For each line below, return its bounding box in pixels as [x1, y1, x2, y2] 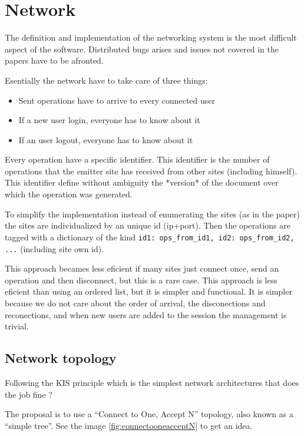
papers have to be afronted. [5, 54, 104, 67]
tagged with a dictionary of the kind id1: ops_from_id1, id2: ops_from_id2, [5, 230, 295, 243]
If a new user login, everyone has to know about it [18, 114, 200, 126]
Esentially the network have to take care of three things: [5, 74, 208, 86]
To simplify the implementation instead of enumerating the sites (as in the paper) [5, 207, 300, 220]
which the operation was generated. [5, 188, 133, 200]
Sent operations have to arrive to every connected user [18, 94, 216, 106]
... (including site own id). [5, 242, 104, 255]
